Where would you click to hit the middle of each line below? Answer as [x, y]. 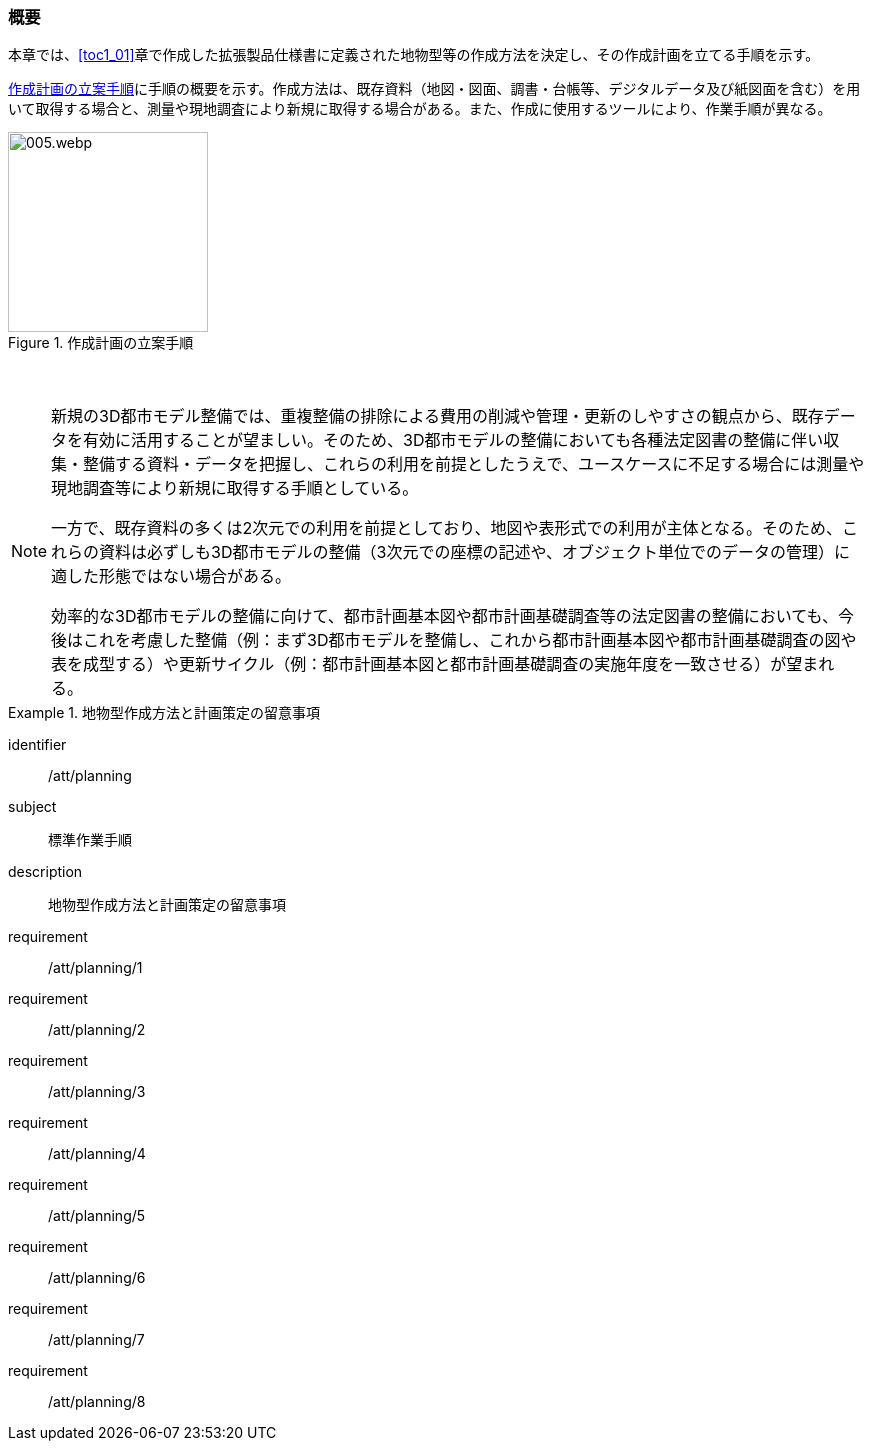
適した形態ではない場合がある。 [171, 576]
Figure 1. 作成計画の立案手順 [101, 343]
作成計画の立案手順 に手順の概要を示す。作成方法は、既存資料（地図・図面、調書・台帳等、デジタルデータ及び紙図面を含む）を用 [434, 89]
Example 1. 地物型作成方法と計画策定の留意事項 [164, 713]
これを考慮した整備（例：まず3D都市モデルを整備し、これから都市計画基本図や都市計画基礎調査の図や [470, 640]
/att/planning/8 [97, 1402]
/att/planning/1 [95, 968]
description [45, 872]
